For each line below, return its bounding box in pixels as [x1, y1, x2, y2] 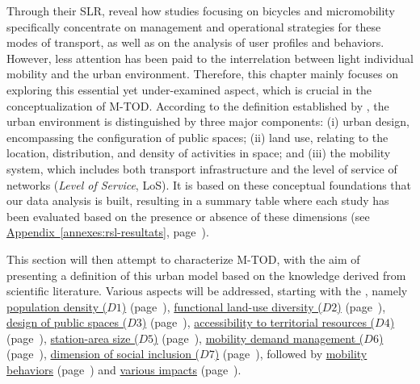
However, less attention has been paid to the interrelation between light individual [6, 49, 414, 66]
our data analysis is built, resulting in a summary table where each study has [6, 192, 389, 209]
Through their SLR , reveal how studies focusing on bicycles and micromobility [6, 2, 395, 19]
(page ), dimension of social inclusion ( [6, 345, 200, 362]
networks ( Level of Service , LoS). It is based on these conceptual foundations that [6, 176, 412, 193]
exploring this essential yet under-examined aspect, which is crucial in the [6, 81, 372, 98]
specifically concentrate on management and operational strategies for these [6, 18, 381, 35]
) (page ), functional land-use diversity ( [121, 298, 322, 315]
